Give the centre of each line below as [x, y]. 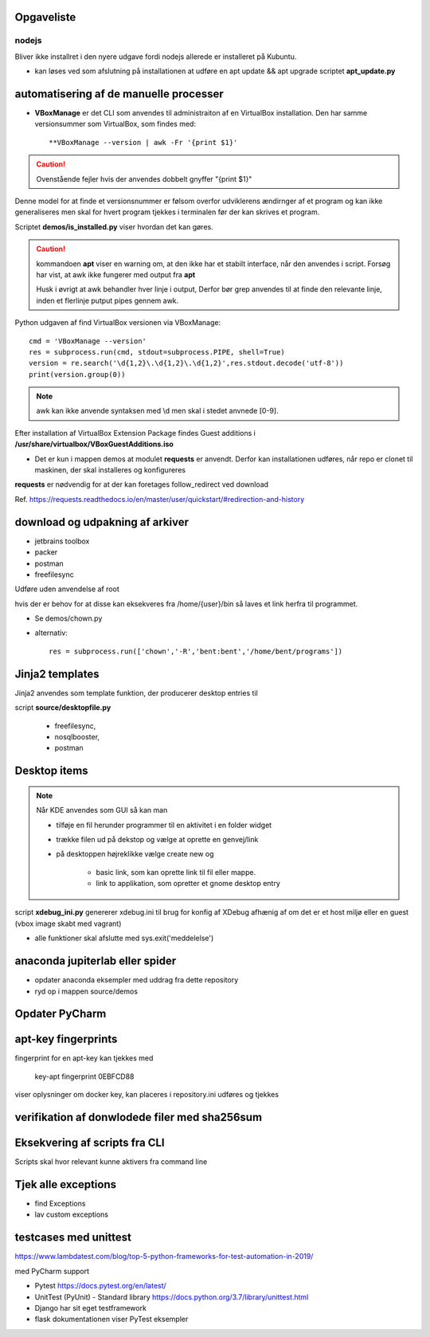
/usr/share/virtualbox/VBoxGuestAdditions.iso [94, 444]
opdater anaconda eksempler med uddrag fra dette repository [137, 980]
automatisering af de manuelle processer [119, 94]
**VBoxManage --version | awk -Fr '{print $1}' [143, 142]
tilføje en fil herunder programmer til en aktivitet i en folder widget [164, 825]
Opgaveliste [45, 17]
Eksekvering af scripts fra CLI [90, 1143]
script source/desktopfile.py [63, 708]
